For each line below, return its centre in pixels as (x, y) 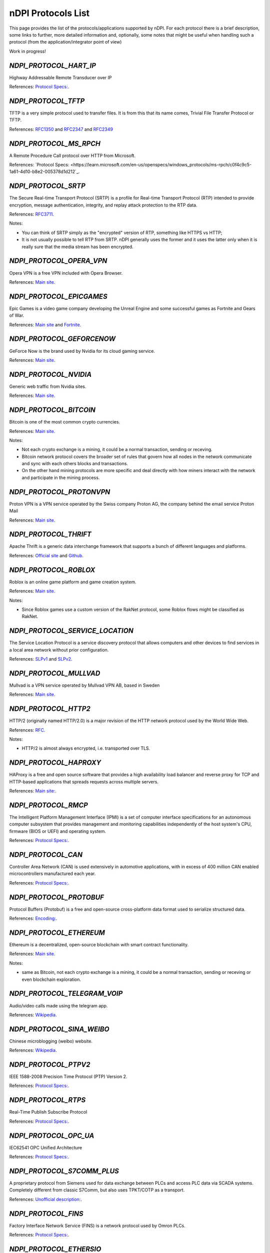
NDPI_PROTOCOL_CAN (46, 855)
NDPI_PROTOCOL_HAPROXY (55, 763)
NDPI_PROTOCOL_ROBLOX (52, 570)
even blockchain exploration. (51, 979)
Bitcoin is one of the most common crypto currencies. (64, 422)
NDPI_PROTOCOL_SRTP (47, 186)
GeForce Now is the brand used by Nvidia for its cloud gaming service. (82, 351)
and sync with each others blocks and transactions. (75, 464)
